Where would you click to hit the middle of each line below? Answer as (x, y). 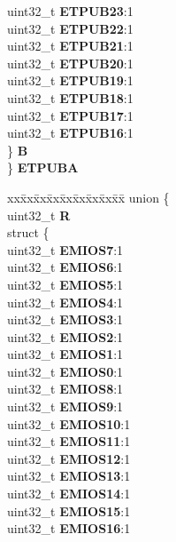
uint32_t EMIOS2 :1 (65, 336)
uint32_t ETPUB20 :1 (70, 63)
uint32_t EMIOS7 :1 (65, 249)
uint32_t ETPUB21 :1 (70, 46)
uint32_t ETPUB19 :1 (70, 80)
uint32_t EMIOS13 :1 (69, 476)
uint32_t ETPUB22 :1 (70, 28)
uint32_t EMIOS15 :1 (69, 510)
